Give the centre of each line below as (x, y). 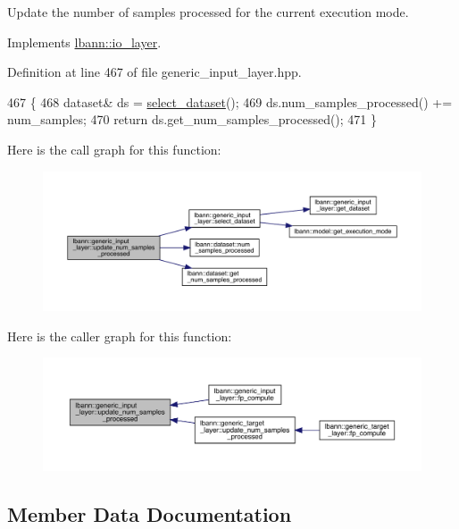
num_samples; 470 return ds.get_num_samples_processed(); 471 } (192, 119)
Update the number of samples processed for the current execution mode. (208, 12)
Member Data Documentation (150, 513)
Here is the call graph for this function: (114, 149)
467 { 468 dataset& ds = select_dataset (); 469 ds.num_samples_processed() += (230, 101)
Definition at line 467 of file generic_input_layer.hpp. (154, 72)
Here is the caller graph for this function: (120, 336)
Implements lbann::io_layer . (84, 42)
